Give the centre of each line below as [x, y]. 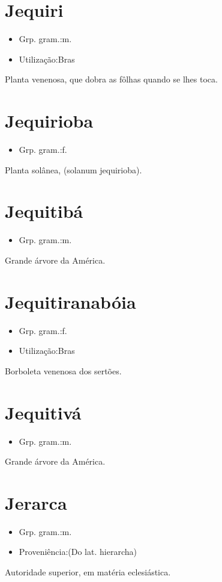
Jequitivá [43, 412]
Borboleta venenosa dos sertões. [63, 370]
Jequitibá [44, 211]
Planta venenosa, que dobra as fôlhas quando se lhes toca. [111, 79]
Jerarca [36, 502]
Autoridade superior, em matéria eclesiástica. [88, 572]
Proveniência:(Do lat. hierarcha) [78, 552]
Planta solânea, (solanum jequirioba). [73, 169]
